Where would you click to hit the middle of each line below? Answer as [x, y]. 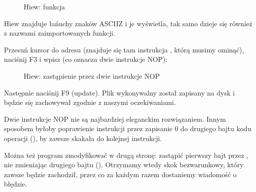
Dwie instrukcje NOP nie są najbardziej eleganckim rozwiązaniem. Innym [115, 119]
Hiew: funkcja [44, 6]
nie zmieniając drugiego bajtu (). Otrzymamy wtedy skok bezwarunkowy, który [124, 165]
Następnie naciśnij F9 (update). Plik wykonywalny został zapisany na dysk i [119, 92]
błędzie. [16, 184]
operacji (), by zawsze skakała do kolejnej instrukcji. [83, 138]
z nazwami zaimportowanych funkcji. [60, 33]
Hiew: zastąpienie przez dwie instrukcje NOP [92, 75]
